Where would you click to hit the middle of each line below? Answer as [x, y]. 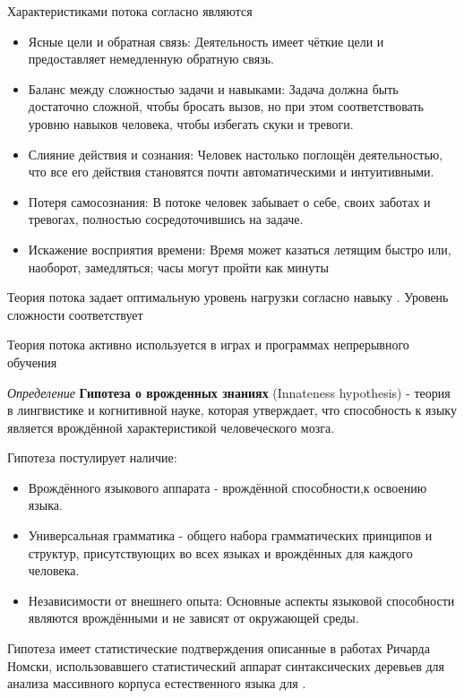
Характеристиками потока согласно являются [130, 11]
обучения [32, 362]
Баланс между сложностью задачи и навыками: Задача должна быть [213, 88]
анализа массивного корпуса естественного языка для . [157, 683]
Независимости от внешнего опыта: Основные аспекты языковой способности [241, 600]
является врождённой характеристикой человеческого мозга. [171, 427]
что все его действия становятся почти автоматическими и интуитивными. [231, 172]
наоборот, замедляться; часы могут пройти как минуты [178, 267]
